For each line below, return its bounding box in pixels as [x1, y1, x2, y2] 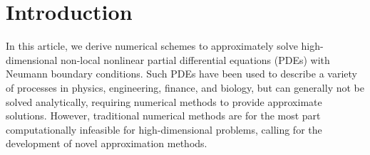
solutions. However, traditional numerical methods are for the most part [6, 108, 321, 123]
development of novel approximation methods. [6, 136, 207, 151]
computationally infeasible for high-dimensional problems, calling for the [6, 122, 322, 137]
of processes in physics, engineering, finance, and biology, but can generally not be [6, 80, 364, 95]
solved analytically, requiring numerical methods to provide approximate [6, 94, 322, 109]
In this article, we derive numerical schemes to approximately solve [6, 38, 298, 53]
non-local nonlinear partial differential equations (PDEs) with [61, 52, 330, 67]
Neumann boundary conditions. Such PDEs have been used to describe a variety [6, 66, 357, 81]
